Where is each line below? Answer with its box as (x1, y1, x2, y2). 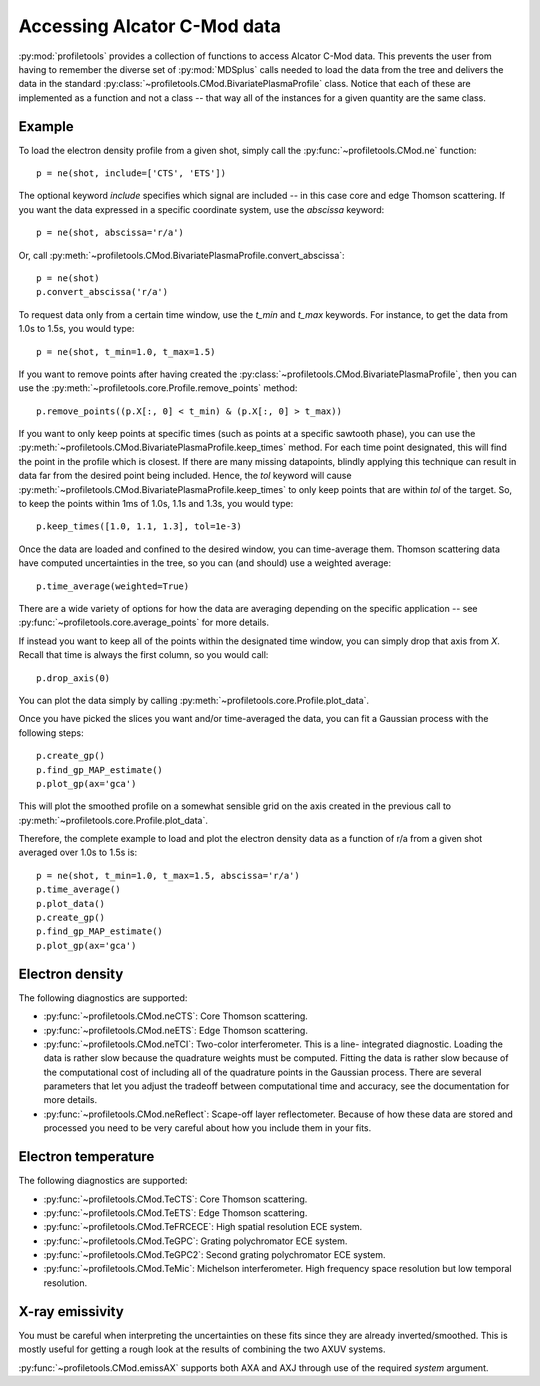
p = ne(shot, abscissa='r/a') (36, 227, 185, 239)
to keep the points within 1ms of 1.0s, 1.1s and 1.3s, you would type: (18, 498, 294, 510)
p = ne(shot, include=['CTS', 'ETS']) (36, 168, 227, 179)
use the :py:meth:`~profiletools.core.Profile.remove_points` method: (18, 382, 298, 394)
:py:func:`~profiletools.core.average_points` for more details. (18, 616, 270, 629)
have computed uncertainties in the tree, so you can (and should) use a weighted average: (18, 557, 392, 569)
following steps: (18, 726, 84, 739)
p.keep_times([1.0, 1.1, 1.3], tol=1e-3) (36, 521, 242, 532)
